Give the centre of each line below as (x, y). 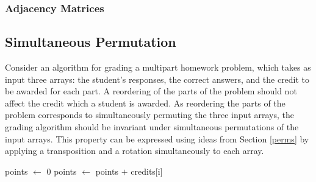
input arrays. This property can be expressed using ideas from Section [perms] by (157, 138)
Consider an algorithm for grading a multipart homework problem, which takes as (158, 67)
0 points (62, 171)
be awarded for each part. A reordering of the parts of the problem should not (151, 91)
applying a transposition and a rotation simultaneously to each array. (135, 151)
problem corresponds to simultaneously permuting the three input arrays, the (149, 115)
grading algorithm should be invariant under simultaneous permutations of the (152, 127)
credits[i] (147, 171)
